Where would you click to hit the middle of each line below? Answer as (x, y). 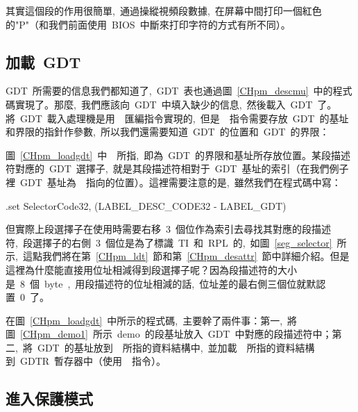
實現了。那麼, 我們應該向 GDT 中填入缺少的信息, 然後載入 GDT (164, 104)
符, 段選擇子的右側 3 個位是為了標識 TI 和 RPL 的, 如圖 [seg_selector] (169, 242)
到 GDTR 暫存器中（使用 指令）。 (86, 361)
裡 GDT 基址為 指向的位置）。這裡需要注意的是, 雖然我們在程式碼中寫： (173, 182)
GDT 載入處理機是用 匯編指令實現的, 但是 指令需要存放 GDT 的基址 (184, 118)
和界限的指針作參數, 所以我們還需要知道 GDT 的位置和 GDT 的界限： (168, 132)
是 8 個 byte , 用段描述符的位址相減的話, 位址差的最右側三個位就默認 (166, 283)
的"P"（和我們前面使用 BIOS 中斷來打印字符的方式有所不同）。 (148, 24)
